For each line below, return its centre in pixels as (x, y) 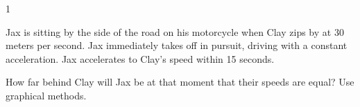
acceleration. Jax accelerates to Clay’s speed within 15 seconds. (140, 58)
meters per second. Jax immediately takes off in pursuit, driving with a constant (177, 45)
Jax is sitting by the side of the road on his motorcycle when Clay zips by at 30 (175, 31)
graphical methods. (46, 95)
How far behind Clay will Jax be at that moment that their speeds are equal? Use (180, 82)
